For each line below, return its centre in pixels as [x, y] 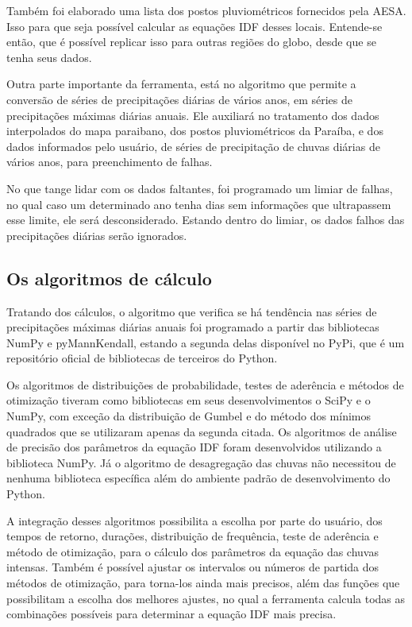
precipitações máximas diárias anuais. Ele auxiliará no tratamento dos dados [193, 115]
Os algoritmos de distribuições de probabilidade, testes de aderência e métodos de [205, 384]
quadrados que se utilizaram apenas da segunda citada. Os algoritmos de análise [202, 431]
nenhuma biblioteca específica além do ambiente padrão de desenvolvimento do [198, 478]
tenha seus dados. [49, 57]
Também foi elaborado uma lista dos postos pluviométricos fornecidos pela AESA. [206, 10]
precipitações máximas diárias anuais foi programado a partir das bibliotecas [193, 327]
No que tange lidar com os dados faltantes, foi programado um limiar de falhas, [200, 188]
